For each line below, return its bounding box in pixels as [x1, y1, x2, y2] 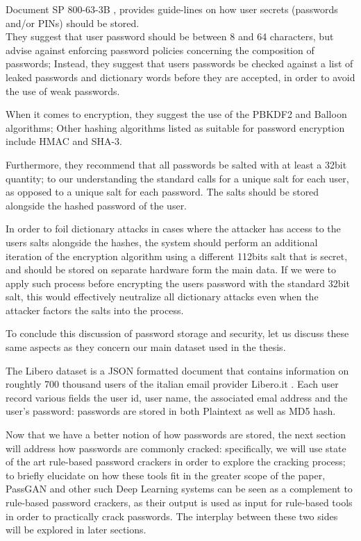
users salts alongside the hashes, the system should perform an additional [6, 234, 318, 249]
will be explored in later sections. [6, 522, 146, 537]
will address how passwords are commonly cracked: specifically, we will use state [6, 440, 346, 455]
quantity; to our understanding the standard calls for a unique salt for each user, [6, 171, 349, 185]
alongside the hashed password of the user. [6, 198, 187, 212]
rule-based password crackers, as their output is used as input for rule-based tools [6, 495, 353, 509]
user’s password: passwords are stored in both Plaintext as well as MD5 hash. [6, 404, 336, 418]
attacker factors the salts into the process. [6, 302, 184, 317]
